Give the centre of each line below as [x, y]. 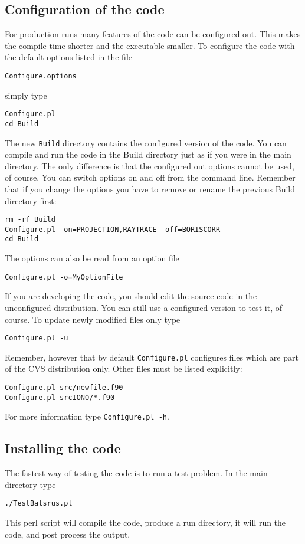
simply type [26, 95]
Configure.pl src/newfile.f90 [64, 388]
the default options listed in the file [69, 57]
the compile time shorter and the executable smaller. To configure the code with [150, 45]
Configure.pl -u [37, 338]
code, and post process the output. [68, 534]
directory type [30, 484]
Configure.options [41, 76]
